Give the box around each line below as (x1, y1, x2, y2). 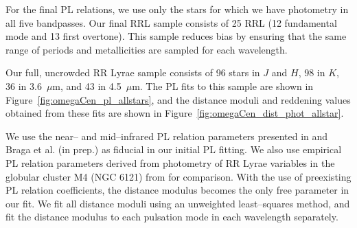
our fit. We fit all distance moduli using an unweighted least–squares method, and (5, 196, 350, 210)
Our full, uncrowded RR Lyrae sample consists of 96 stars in (5, 65, 260, 80)
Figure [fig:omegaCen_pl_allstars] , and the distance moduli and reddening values (5, 92, 351, 106)
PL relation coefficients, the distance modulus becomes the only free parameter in (5, 183, 349, 197)
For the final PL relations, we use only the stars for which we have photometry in (5, 2, 349, 16)
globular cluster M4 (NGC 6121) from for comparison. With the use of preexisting (5, 169, 352, 183)
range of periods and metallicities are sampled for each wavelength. (5, 42, 288, 56)
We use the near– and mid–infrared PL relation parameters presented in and (5, 128, 328, 143)
